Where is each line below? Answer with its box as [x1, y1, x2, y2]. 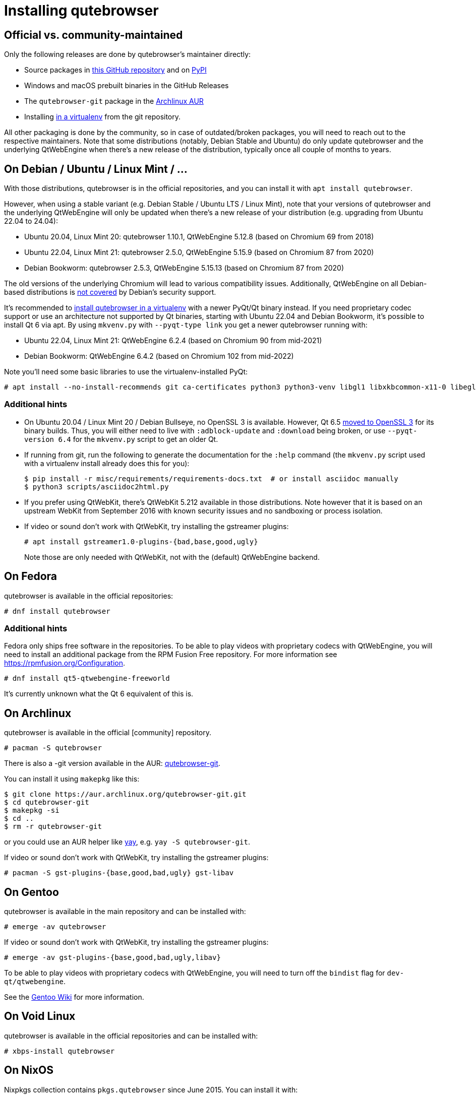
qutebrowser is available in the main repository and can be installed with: [4, 907, 246, 916]
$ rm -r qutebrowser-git [4, 822, 102, 831]
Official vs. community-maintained [4, 28, 183, 41]
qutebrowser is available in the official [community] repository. [4, 728, 212, 737]
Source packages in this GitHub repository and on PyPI [24, 66, 207, 75]
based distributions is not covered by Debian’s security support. [4, 288, 216, 297]
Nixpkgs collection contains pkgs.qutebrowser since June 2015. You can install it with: [4, 1085, 298, 1094]
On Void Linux [4, 1010, 76, 1023]
